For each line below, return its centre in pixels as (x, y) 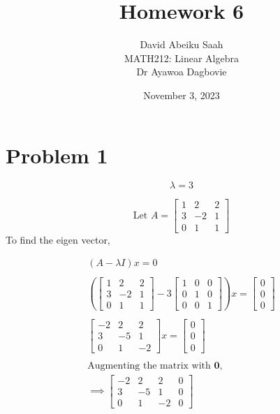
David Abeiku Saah (182, 44)
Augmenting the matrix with (149, 365)
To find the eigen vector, (58, 239)
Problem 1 (57, 155)
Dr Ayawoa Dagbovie (182, 72)
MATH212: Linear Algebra (181, 58)
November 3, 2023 (182, 95)
